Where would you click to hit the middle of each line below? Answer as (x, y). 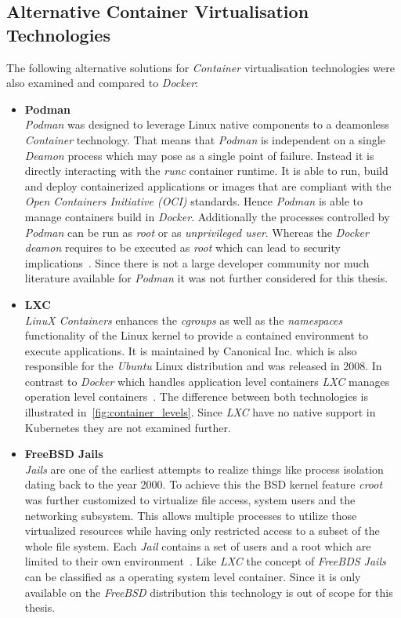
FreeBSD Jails (64, 454)
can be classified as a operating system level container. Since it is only (193, 576)
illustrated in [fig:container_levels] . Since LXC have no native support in (200, 412)
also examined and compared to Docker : (102, 83)
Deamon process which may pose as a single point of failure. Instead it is (199, 155)
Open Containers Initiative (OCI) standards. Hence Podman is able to (193, 201)
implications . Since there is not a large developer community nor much (197, 262)
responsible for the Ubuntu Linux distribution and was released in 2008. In (203, 366)
